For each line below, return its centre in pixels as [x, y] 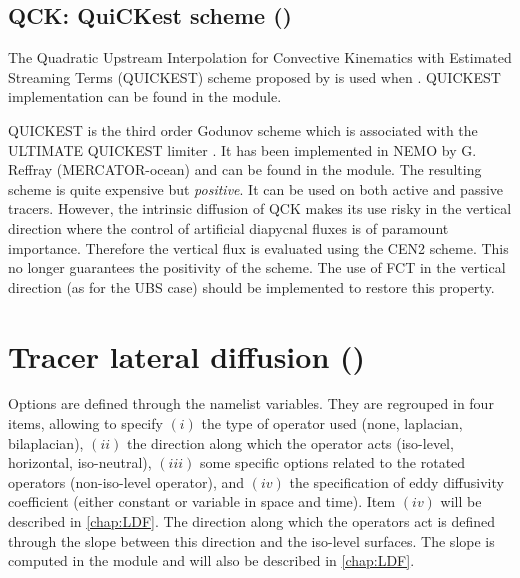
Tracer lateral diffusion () [187, 355]
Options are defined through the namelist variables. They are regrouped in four [251, 403]
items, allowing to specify [85, 423]
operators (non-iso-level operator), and [126, 481]
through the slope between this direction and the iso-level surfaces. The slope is [251, 540]
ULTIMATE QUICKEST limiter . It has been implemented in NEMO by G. [242, 149]
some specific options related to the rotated [333, 462]
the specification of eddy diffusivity [396, 481]
